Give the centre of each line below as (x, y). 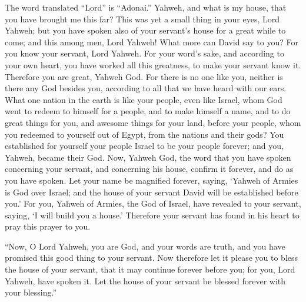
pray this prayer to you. (48, 226)
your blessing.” (31, 292)
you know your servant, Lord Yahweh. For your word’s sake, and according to (144, 53)
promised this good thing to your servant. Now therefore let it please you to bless (152, 258)
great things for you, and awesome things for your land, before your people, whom (153, 122)
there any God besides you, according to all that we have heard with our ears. (146, 88)
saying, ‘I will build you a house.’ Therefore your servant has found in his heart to (152, 215)
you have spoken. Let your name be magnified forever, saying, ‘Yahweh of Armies (152, 180)
